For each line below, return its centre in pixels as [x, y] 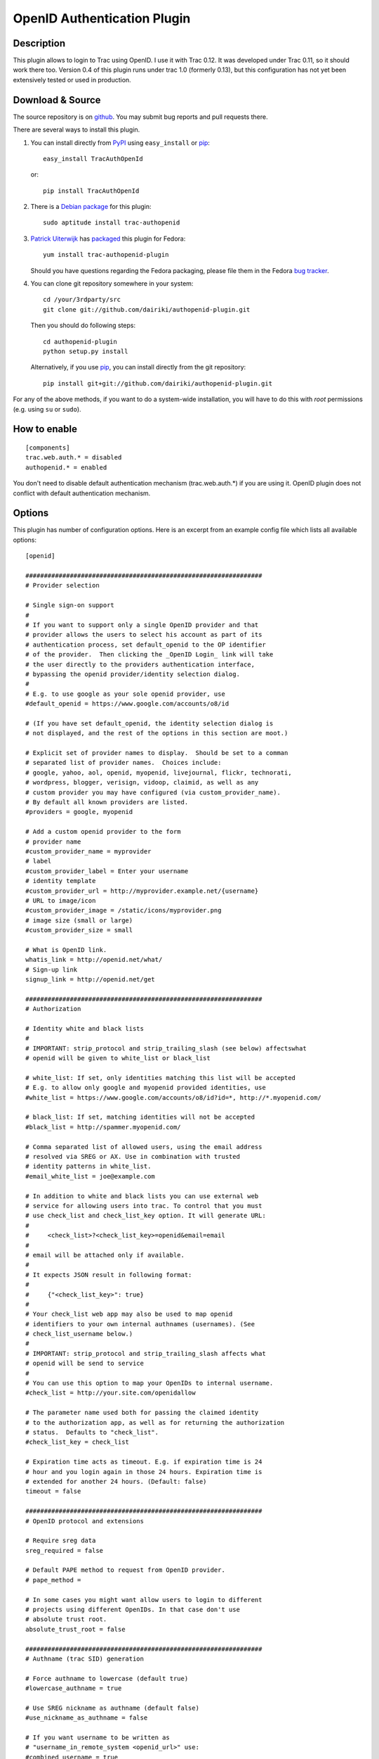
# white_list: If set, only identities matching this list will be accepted [161, 1078]
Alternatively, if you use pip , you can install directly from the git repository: [138, 367]
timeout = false [53, 1491]
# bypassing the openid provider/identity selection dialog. [133, 674]
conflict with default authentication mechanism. [82, 493]
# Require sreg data [61, 1541]
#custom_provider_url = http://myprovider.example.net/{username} [142, 891]
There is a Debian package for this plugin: [91, 207]
